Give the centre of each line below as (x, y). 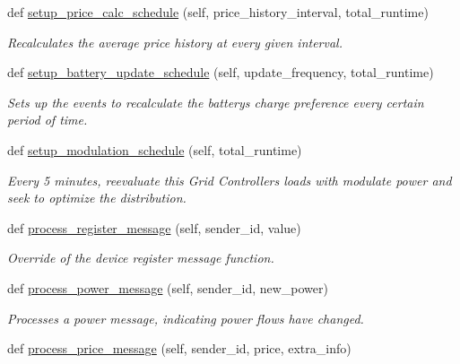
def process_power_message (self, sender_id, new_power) (168, 287)
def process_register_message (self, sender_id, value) (154, 227)
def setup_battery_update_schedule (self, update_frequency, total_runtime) (221, 72)
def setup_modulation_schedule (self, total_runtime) (155, 149)
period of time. (48, 120)
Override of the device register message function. (141, 258)
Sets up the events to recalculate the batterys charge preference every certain (216, 102)
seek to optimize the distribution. (97, 198)
